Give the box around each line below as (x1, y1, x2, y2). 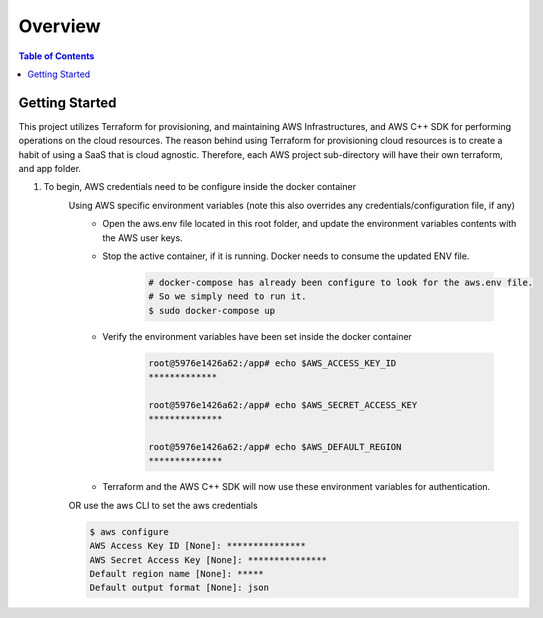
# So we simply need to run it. (148, 291, 307, 302)
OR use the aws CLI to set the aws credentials (68, 499, 259, 511)
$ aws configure (89, 526, 170, 537)
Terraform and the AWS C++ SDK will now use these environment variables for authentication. (102, 481, 491, 493)
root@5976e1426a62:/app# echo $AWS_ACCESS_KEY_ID (148, 357, 397, 369)
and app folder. (18, 163, 82, 175)
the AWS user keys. (102, 231, 184, 244)
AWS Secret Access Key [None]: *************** (89, 554, 327, 565)
